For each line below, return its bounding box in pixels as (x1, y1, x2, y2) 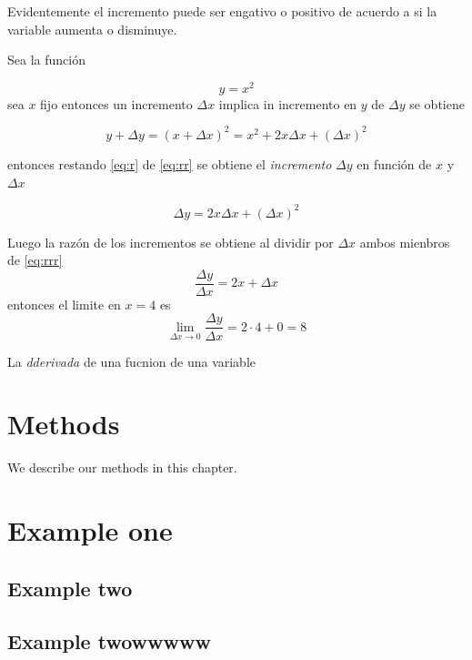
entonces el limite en (7, 294, 121, 313)
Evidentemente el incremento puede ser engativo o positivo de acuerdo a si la (7, 2, 437, 20)
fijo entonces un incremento (40, 94, 193, 113)
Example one (7, 512, 173, 549)
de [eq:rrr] (7, 250, 63, 269)
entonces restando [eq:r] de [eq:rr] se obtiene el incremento (7, 154, 332, 173)
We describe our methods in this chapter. (7, 458, 237, 477)
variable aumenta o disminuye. (7, 19, 177, 38)
